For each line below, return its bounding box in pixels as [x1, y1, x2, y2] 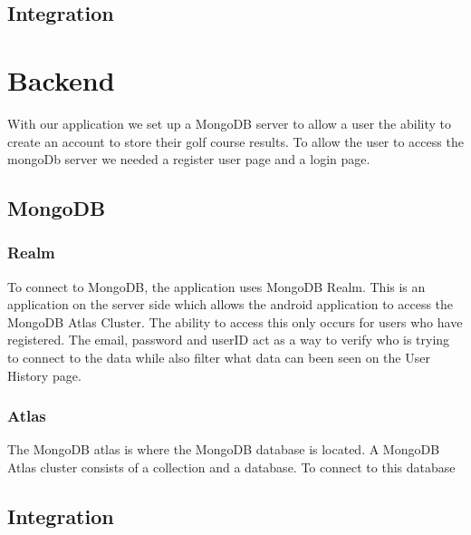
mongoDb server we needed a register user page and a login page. [7, 150, 370, 169]
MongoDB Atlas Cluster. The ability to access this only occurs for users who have [7, 312, 463, 331]
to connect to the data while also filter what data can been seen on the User [7, 348, 430, 367]
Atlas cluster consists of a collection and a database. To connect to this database [7, 458, 456, 477]
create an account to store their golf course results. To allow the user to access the [7, 131, 464, 151]
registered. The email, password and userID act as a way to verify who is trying [7, 330, 450, 349]
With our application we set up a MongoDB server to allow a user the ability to [7, 113, 451, 132]
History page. [7, 365, 82, 384]
